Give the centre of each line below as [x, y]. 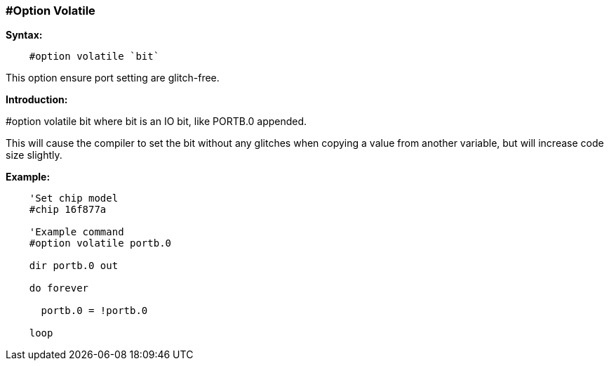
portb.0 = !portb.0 [94, 311]
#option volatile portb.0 [100, 243]
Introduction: [37, 100]
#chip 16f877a [68, 210]
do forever [59, 288]
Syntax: [24, 35]
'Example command [76, 232]
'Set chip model [74, 198]
